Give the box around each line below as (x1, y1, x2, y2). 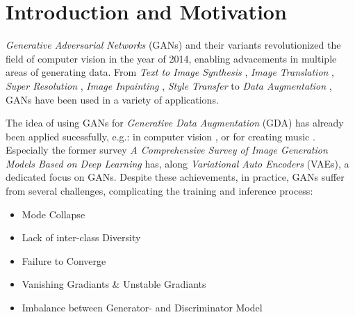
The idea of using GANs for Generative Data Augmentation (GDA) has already (6, 115, 344, 130)
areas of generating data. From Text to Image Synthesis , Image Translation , (6, 65, 335, 79)
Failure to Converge (22, 253, 106, 268)
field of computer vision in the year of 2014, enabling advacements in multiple (6, 51, 337, 65)
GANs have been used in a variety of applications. (6, 92, 219, 106)
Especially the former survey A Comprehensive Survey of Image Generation (6, 143, 328, 157)
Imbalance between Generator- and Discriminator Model (22, 300, 263, 315)
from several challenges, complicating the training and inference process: (6, 184, 313, 198)
